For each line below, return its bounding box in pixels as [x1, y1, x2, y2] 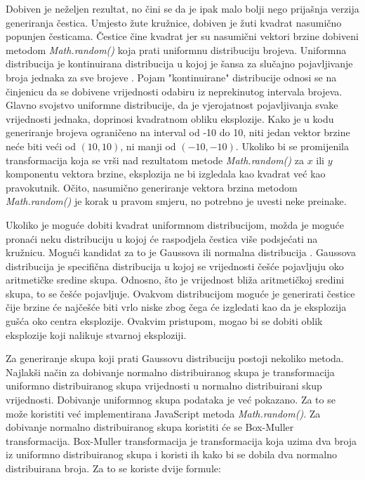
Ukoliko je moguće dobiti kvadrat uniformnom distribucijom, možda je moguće [6, 217, 345, 232]
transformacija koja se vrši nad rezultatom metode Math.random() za [6, 152, 304, 167]
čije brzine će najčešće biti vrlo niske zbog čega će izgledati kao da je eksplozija [6, 300, 347, 314]
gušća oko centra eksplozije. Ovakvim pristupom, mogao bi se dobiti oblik [6, 314, 323, 328]
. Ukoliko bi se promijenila [235, 138, 349, 153]
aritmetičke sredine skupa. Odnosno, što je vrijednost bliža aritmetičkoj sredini [6, 272, 345, 287]
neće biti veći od [6, 138, 76, 153]
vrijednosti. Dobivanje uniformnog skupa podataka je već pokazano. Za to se [6, 392, 336, 407]
